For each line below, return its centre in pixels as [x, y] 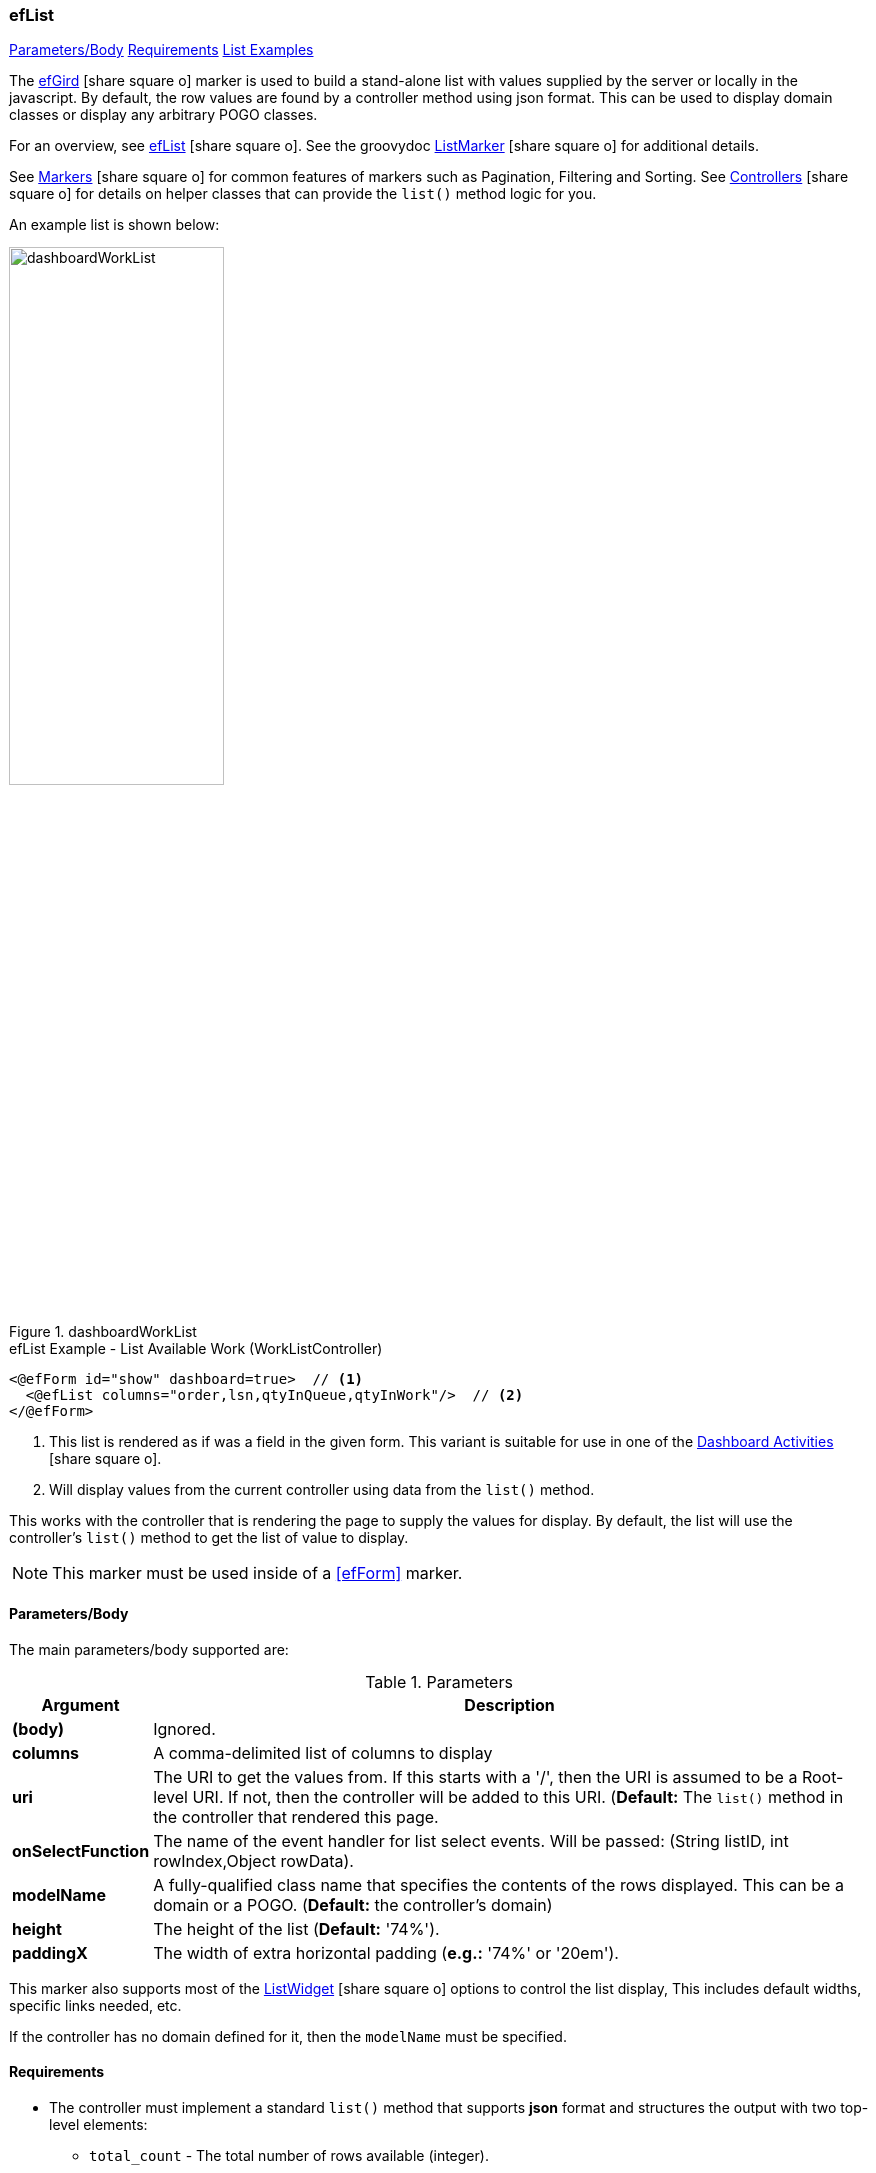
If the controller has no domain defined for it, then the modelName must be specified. [288, 2036]
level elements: [98, 2124]
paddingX [50, 1952]
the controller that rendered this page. [296, 1816]
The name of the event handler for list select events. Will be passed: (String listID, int [471, 1840]
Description [509, 1704]
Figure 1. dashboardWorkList [103, 1332]
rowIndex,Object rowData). [253, 1860]
